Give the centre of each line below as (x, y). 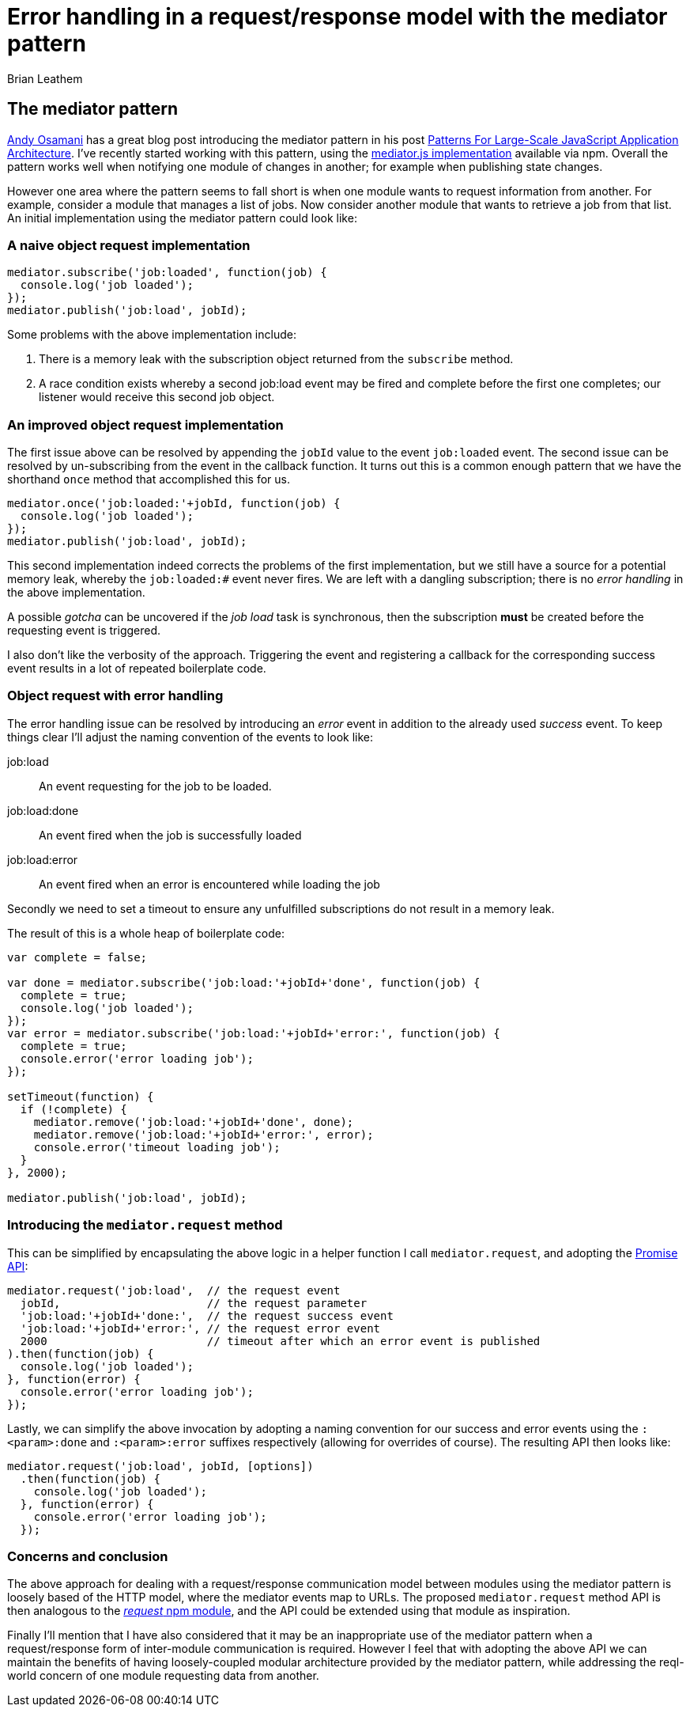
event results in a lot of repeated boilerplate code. (137, 669)
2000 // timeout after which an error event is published (280, 1341)
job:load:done (43, 810)
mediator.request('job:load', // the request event (174, 1290)
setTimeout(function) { (81, 1096)
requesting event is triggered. (84, 631)
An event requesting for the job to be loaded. (155, 786)
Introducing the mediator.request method (145, 1225)
